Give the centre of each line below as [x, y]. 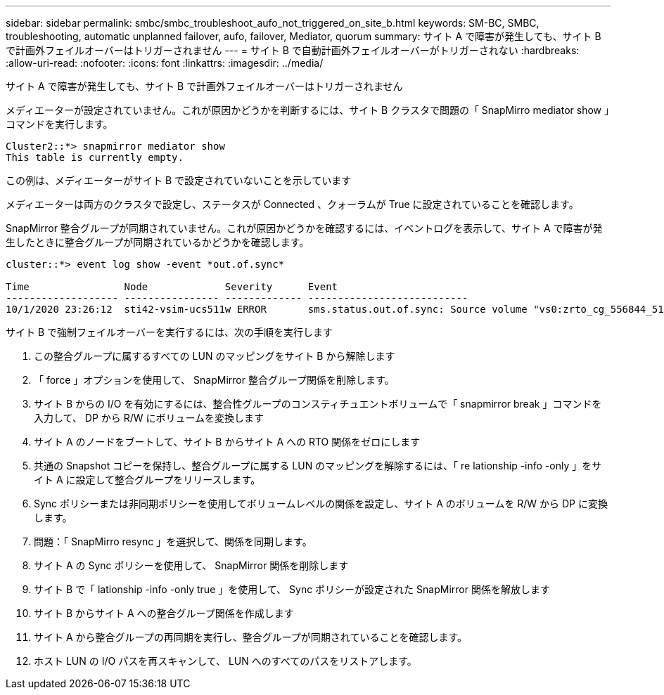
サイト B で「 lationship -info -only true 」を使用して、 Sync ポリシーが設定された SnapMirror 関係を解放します [292, 589]
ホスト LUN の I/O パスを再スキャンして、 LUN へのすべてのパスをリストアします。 [225, 661]
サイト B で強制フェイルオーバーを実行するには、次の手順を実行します [169, 332]
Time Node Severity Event [172, 287]
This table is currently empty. [95, 157]
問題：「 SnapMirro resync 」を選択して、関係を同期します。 [173, 541]
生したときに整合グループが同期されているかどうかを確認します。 [158, 242]
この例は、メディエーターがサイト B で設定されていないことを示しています [179, 180]
